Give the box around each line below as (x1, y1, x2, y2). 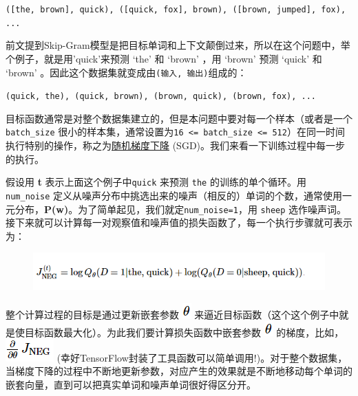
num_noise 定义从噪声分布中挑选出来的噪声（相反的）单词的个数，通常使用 (6, 188, 343, 202)
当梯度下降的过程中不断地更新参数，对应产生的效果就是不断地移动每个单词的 (6, 364, 352, 378)
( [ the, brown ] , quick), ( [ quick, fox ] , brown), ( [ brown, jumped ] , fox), (6, 5, 346, 14)
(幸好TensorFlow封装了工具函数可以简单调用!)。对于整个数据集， (56, 350, 348, 364)
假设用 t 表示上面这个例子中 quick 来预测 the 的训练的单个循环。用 (6, 175, 306, 189)
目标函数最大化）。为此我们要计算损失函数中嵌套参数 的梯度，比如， (24, 325, 344, 340)
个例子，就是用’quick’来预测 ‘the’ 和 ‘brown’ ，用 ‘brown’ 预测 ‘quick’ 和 (6, 51, 322, 65)
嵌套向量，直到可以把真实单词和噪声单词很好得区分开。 (6, 377, 256, 392)
